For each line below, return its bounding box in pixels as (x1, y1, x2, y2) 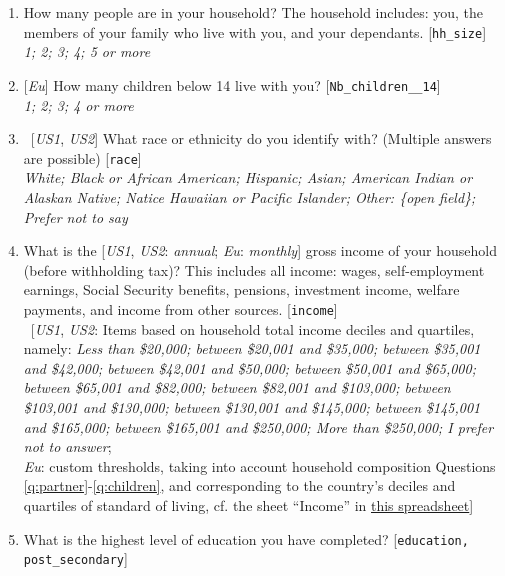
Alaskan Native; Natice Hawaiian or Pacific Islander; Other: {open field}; (23, 186, 476, 207)
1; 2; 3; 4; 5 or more (23, 41, 151, 62)
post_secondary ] (23, 548, 128, 569)
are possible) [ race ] (23, 147, 142, 168)
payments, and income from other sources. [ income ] (23, 298, 338, 319)
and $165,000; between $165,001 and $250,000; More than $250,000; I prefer (23, 416, 494, 437)
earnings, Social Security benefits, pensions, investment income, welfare (23, 279, 460, 300)
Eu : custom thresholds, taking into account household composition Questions (23, 455, 496, 476)
